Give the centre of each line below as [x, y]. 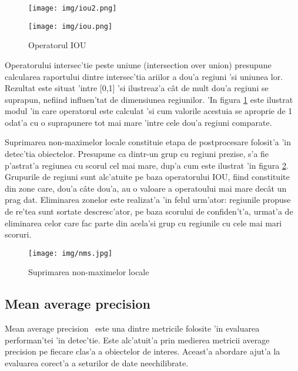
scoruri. [18, 234]
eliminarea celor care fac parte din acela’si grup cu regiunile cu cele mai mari [143, 223]
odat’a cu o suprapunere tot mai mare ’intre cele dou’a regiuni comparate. [138, 122]
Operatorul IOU [57, 45]
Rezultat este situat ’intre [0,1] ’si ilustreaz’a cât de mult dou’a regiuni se [137, 88]
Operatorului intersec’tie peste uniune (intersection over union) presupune [138, 64]
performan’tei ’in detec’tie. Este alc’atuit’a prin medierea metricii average [137, 340]
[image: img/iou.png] [71, 26]
